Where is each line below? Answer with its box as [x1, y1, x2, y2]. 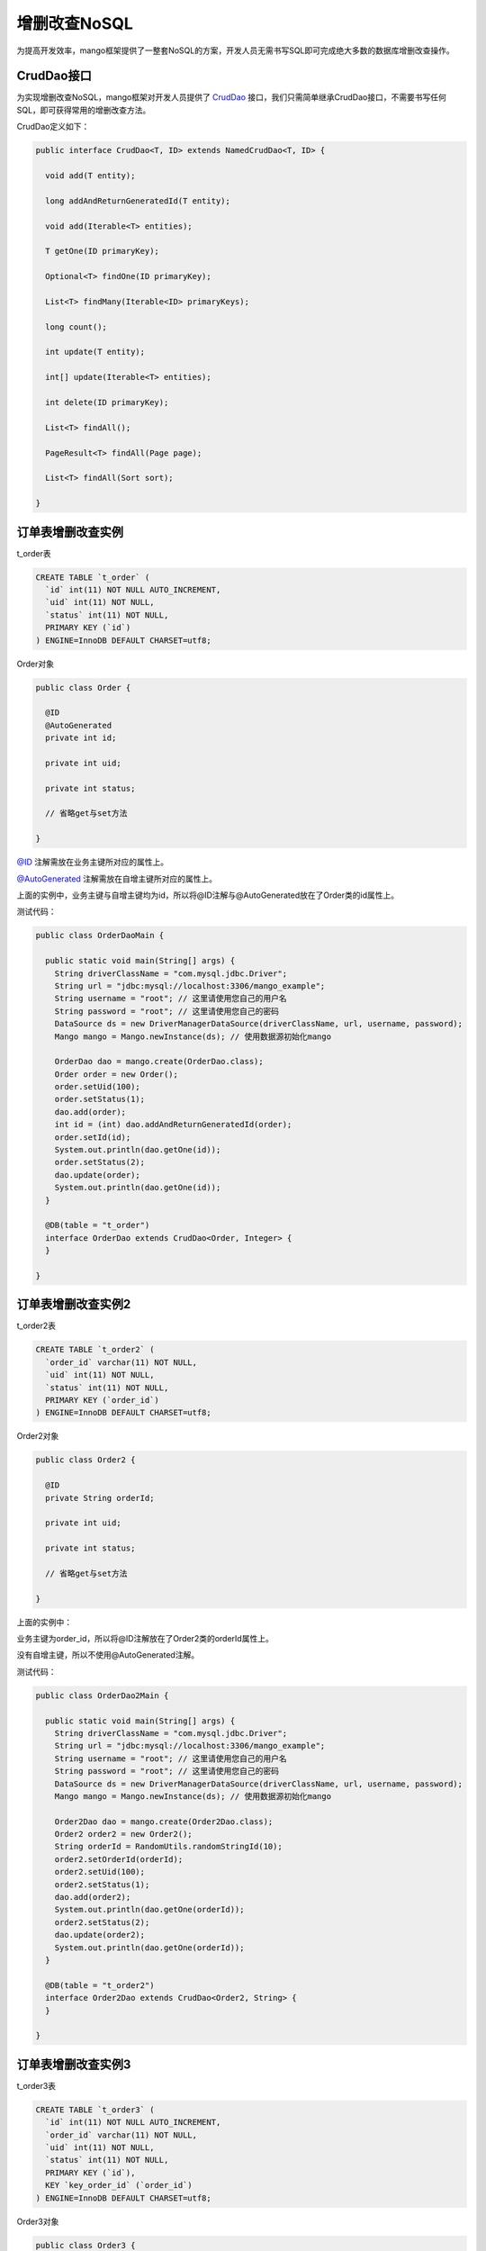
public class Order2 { [35, 1455, 136, 1465]
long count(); [45, 321, 108, 332]
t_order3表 [16, 2080, 57, 2091]
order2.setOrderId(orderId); [54, 1854, 184, 1864]
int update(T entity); [45, 347, 146, 357]
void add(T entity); [45, 171, 136, 180]
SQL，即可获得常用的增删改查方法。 [16, 104, 151, 115]
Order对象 [16, 658, 54, 669]
